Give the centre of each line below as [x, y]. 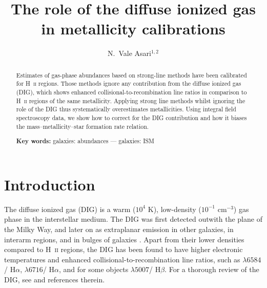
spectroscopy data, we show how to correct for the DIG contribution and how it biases [131, 117]
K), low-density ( [174, 209]
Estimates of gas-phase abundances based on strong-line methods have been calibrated [131, 75]
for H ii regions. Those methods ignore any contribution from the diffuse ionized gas [129, 83]
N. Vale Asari [129, 53]
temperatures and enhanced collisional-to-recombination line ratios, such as [122, 259]
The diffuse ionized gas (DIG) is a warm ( [70, 209]
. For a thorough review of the [212, 269]
